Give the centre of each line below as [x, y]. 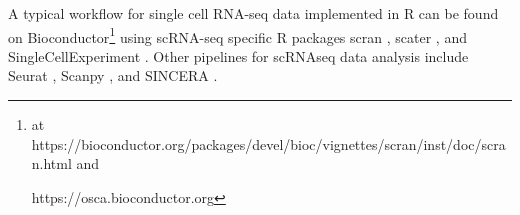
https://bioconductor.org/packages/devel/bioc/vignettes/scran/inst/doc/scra [268, 143]
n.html [51, 163]
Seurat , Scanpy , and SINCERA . [113, 75]
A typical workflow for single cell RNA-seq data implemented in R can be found [253, 13]
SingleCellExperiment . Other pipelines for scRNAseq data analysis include [238, 55]
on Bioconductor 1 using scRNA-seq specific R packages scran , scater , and [237, 35]
